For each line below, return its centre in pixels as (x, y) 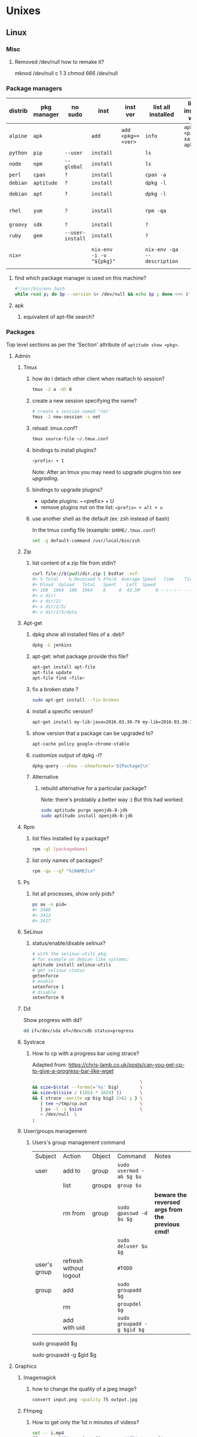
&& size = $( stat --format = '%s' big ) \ (87, 1087)
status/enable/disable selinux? (69, 943)
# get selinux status (58, 971)
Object (101, 1156)
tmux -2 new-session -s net (66, 417)
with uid (74, 1327)
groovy (18, 225)
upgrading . (45, 478)
